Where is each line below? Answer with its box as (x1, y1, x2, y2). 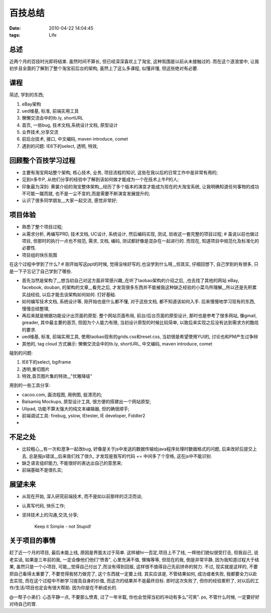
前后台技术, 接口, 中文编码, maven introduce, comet (22, 136, 128, 142)
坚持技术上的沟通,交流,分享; (22, 512, 79, 518)
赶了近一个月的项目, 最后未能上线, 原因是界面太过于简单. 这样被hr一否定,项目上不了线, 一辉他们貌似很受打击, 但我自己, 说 (9, 550, 258, 556)
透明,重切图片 (22, 366, 50, 372)
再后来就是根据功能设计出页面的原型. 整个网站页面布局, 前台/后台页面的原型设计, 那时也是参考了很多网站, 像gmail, (22, 312, 257, 318)
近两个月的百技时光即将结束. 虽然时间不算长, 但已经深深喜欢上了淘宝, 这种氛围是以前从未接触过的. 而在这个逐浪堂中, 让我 (9, 58, 259, 64)
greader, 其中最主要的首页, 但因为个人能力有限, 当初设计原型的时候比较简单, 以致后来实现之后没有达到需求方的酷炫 (22, 319, 259, 326)
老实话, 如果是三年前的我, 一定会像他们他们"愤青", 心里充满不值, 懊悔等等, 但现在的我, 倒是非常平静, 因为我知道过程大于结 (9, 556, 259, 562)
